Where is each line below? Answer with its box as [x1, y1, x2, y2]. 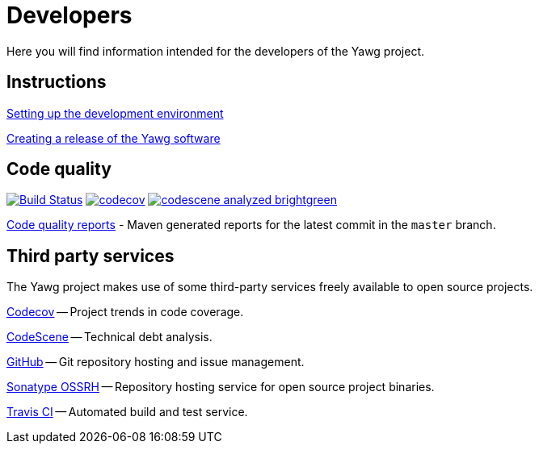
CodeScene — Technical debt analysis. [6, 330, 213, 344]
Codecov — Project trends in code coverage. [6, 305, 244, 319]
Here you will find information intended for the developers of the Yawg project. [6, 44, 425, 58]
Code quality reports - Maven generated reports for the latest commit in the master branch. [6, 218, 496, 232]
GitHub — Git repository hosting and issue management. [6, 355, 305, 369]
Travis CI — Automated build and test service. [6, 405, 248, 419]
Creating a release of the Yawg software [6, 131, 221, 145]
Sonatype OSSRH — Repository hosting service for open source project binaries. [6, 380, 435, 394]
